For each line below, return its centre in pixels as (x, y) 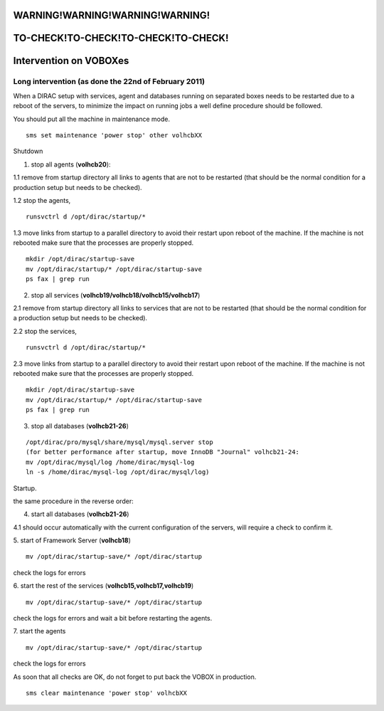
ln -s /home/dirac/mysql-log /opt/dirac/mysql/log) (118, 472)
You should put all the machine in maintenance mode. (92, 119)
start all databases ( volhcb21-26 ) (80, 514)
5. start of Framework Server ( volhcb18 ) (72, 540)
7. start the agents (39, 631)
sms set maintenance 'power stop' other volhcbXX (114, 135)
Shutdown (28, 151)
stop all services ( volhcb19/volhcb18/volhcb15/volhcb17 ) (116, 295)
